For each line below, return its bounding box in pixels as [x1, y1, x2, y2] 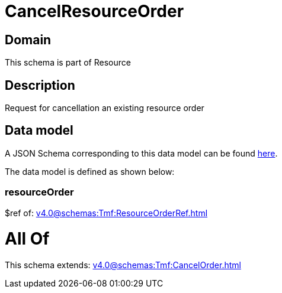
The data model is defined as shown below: [5, 166, 175, 177]
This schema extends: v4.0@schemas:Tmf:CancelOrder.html [5, 260, 241, 271]
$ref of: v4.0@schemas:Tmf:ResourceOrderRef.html [5, 207, 208, 218]
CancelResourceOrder [5, 1, 184, 21]
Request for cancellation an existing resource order [5, 103, 204, 113]
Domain [5, 32, 52, 47]
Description [5, 77, 75, 93]
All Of [5, 229, 50, 249]
